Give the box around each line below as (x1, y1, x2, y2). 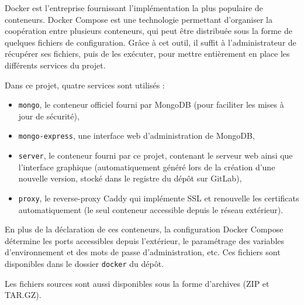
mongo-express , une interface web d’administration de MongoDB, (18, 129, 255, 142)
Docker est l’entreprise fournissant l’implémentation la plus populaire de (5, 2, 263, 13)
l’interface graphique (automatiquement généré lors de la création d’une (18, 160, 275, 173)
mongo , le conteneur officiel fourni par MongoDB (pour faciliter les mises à (18, 98, 284, 111)
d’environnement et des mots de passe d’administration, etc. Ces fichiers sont (5, 246, 281, 258)
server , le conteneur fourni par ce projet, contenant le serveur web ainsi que (18, 149, 293, 162)
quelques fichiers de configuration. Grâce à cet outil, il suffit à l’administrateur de (5, 36, 296, 48)
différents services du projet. (5, 59, 106, 71)
